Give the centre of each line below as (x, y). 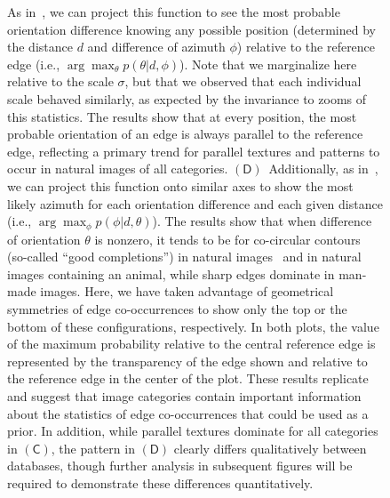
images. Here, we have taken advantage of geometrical (187, 291)
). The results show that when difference (262, 221)
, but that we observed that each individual (243, 81)
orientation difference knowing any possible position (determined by (191, 29)
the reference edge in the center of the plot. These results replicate (188, 378)
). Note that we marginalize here (268, 64)
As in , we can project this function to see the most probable (174, 12)
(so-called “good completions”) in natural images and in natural (184, 257)
